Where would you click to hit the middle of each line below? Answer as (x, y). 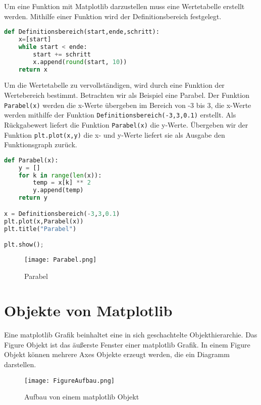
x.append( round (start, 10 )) (80, 62)
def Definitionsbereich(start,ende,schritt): (82, 32)
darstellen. (20, 364)
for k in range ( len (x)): (60, 175)
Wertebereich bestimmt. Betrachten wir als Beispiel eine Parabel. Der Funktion (127, 95)
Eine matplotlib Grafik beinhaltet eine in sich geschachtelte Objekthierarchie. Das (131, 335)
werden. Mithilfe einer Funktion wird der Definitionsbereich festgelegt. (113, 16)
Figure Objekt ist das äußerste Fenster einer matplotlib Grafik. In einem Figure (127, 344)
